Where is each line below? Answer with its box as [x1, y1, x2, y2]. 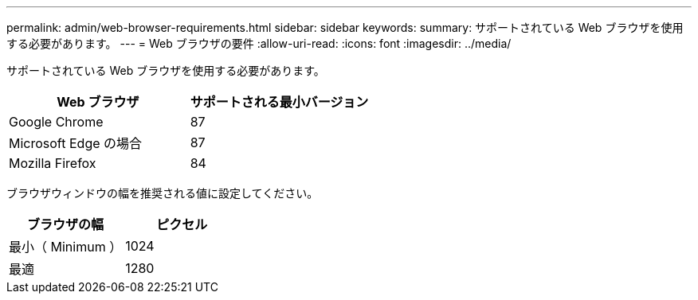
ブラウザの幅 [27, 216, 104, 232]
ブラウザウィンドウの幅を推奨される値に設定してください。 [6, 186, 319, 200]
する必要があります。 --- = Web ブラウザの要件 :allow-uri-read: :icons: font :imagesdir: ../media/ [6, 37, 512, 50]
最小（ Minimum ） [9, 239, 123, 255]
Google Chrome [9, 114, 104, 130]
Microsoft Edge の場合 [9, 135, 143, 151]
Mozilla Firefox [9, 155, 96, 171]
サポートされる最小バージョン [190, 94, 369, 110]
